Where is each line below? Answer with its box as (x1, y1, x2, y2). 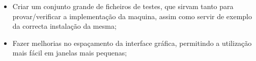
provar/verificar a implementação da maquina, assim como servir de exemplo (12, 11, 252, 21)
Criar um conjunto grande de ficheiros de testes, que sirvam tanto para (12, 1, 234, 11)
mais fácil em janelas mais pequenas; (12, 47, 127, 58)
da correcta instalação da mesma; (12, 21, 117, 31)
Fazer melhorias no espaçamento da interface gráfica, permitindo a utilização (12, 37, 252, 48)
